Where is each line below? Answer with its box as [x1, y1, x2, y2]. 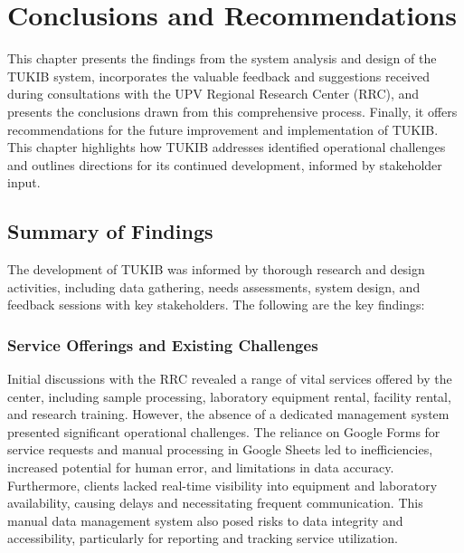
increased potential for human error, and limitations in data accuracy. [7, 458, 394, 477]
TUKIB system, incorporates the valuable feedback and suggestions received [7, 66, 431, 85]
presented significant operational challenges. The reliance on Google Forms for [7, 422, 440, 441]
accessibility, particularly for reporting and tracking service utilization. [7, 529, 398, 548]
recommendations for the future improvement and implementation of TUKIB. [7, 119, 439, 138]
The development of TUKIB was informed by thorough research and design [7, 260, 425, 279]
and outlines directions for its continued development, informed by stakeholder [7, 155, 442, 174]
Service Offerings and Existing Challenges [7, 333, 318, 356]
